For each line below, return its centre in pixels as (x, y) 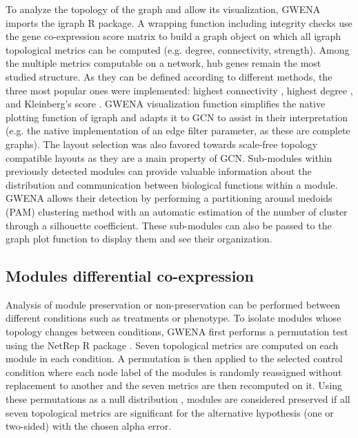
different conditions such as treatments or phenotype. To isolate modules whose (173, 318)
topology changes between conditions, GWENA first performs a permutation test (177, 332)
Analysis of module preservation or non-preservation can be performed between (173, 304)
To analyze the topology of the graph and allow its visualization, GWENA (163, 9)
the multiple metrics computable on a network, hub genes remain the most (163, 63)
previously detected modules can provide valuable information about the (159, 171)
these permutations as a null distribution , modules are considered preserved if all (178, 399)
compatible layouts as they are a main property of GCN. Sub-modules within (169, 157)
